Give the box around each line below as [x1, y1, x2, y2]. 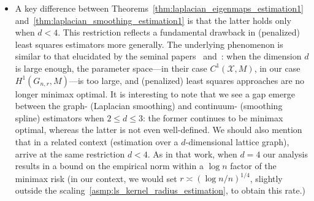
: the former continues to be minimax [142, 111, 283, 124]
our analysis [263, 147, 308, 160]
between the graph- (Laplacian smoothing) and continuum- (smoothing [15, 99, 283, 112]
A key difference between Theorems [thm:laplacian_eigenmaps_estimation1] [15, 2, 304, 14]
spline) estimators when [15, 111, 104, 124]
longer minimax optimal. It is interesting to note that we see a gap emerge [15, 87, 295, 100]
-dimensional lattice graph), [185, 135, 289, 148]
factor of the [230, 159, 277, 172]
